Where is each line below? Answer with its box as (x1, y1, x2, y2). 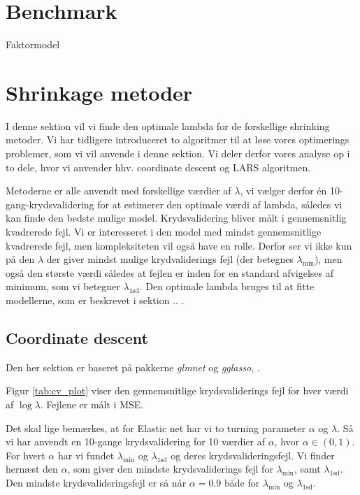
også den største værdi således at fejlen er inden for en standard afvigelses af (6, 265, 334, 280)
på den (6, 252, 35, 266)
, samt (294, 461, 321, 476)
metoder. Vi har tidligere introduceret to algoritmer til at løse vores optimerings (6, 132, 350, 147)
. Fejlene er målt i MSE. (40, 396, 144, 411)
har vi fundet (57, 447, 115, 462)
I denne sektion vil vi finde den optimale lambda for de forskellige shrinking (6, 118, 330, 133)
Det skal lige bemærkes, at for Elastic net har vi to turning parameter (6, 420, 306, 435)
